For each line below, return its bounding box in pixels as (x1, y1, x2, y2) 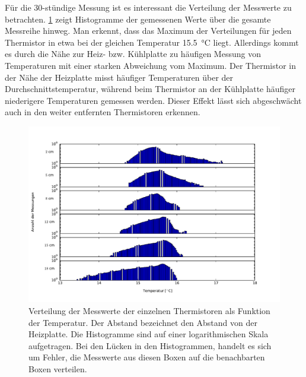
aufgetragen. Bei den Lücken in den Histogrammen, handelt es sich (28, 339, 272, 351)
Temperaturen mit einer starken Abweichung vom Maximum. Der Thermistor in (5, 59, 296, 71)
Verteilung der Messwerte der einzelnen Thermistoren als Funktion (28, 305, 270, 316)
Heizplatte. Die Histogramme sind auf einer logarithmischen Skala (28, 328, 269, 340)
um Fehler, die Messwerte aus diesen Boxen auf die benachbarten (28, 351, 265, 363)
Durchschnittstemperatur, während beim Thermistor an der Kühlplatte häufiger (5, 83, 296, 95)
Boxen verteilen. (28, 362, 87, 375)
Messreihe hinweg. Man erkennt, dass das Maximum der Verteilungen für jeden (5, 24, 292, 37)
